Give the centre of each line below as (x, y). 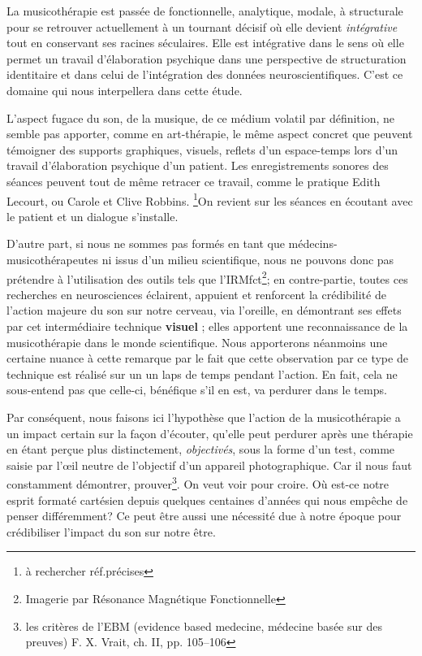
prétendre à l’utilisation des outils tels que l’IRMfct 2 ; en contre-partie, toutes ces (207, 277)
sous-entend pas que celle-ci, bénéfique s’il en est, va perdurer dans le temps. (197, 390)
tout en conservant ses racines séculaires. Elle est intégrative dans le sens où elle (205, 43)
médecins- (313, 243)
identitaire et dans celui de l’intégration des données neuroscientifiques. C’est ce (205, 74)
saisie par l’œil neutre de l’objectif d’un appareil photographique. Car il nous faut (209, 465)
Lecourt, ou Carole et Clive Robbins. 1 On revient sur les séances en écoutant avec (210, 199)
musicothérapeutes (52, 259)
